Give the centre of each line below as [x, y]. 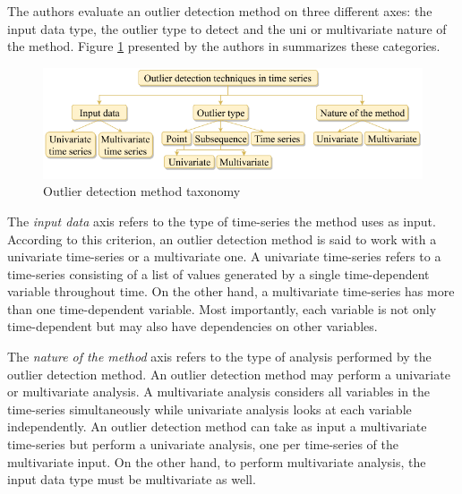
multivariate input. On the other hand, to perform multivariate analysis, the [217, 461]
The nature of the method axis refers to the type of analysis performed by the [219, 357]
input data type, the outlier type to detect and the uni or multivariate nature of [227, 28]
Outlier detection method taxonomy [142, 191]
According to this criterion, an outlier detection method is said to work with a [222, 238]
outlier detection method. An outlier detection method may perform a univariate [229, 374]
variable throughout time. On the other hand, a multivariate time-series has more [231, 291]
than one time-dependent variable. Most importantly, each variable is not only [222, 308]
